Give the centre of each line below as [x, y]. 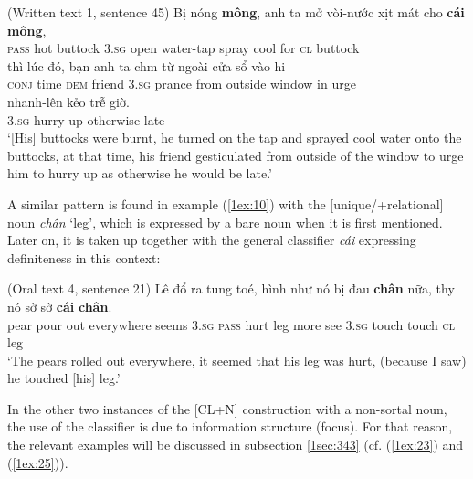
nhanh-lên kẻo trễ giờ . [68, 101]
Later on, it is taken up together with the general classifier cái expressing [212, 240]
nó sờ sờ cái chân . [60, 306]
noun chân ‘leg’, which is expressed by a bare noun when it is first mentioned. [225, 222]
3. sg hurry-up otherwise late [86, 119]
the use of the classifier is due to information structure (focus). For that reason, [230, 426]
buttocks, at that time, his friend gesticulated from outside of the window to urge [236, 155]
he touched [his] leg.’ [64, 378]
